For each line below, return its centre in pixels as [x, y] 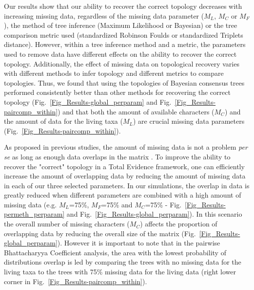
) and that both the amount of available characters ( [136, 111]
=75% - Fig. [163, 204]
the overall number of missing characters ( [67, 224]
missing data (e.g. [30, 204]
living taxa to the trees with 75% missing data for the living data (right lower [120, 272]
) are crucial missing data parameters [189, 121]
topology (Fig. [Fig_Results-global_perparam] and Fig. [88, 101]
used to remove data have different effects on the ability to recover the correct [120, 54]
